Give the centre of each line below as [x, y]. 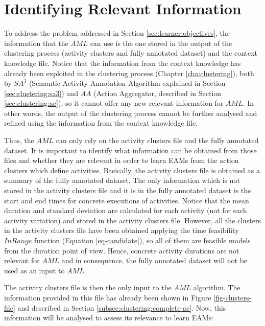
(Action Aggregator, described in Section [158, 93]
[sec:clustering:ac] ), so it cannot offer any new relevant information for [114, 103]
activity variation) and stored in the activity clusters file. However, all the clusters [133, 220]
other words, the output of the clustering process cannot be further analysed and [131, 113]
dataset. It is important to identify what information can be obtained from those [130, 150]
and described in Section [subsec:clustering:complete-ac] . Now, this [122, 307]
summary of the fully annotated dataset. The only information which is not [122, 180]
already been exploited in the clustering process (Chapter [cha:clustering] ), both [129, 73]
